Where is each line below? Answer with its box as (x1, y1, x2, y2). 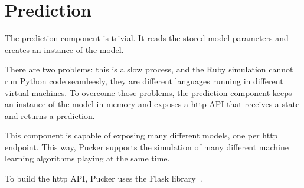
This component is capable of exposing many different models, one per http (5, 129, 278, 141)
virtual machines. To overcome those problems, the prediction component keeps (5, 86, 292, 98)
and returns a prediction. (5, 109, 95, 121)
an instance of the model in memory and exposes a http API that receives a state (5, 98, 300, 110)
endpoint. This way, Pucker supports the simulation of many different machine (5, 140, 289, 153)
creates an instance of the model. (5, 43, 124, 55)
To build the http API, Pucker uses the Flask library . (5, 172, 202, 184)
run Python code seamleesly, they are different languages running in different (5, 74, 283, 87)
